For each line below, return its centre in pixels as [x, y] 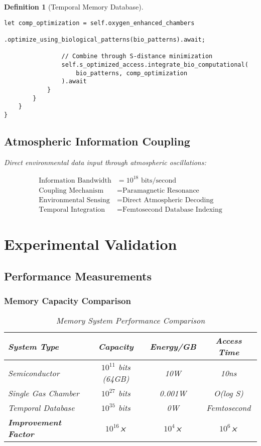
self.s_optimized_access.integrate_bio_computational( [155, 64]
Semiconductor [34, 373]
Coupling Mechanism [71, 190]
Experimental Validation [91, 244]
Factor [21, 434]
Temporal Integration [72, 209]
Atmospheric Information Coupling [97, 141]
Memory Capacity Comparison [68, 300]
